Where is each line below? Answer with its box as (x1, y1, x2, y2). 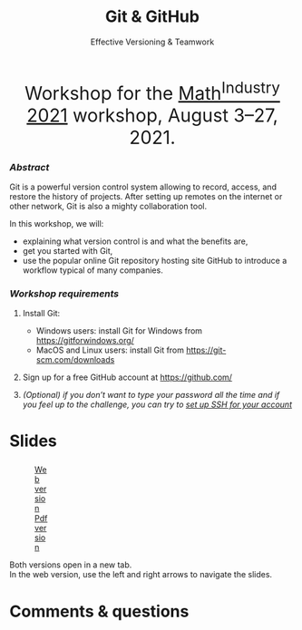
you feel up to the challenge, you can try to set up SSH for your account (22, 399, 293, 410)
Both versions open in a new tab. (9, 559, 132, 570)
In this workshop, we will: (9, 218, 104, 228)
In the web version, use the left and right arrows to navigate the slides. (9, 569, 273, 580)
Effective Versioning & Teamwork (90, 36, 215, 47)
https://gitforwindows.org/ (35, 335, 134, 346)
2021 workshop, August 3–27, (26, 103, 278, 127)
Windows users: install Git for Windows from (35, 325, 202, 336)
